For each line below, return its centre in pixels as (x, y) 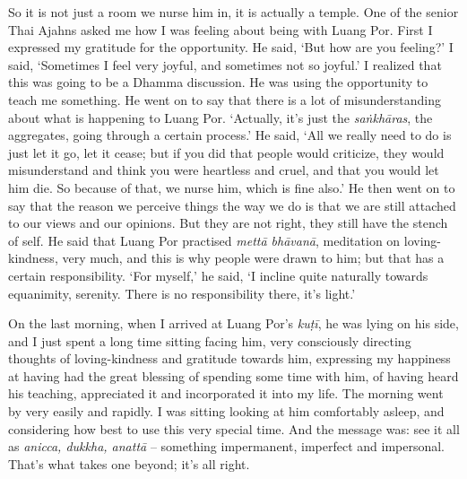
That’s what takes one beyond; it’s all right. (129, 463)
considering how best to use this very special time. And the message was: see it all (234, 428)
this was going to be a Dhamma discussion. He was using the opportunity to (218, 82)
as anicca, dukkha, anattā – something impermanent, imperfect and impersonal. (227, 446)
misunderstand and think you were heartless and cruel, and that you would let (224, 170)
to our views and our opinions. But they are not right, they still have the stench (228, 223)
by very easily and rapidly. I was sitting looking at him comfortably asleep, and (226, 411)
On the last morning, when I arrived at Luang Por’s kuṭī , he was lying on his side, (233, 323)
